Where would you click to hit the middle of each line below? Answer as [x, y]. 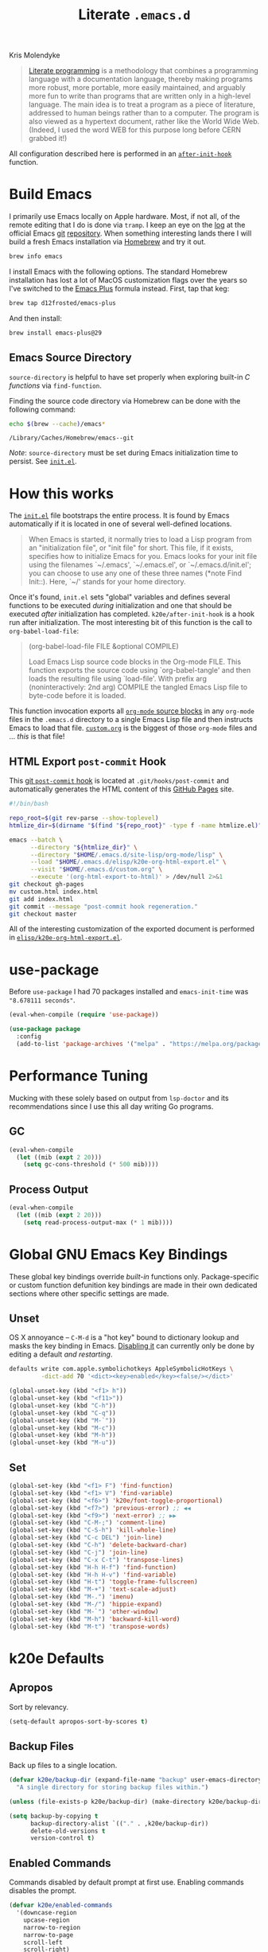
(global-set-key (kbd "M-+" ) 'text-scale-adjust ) [93, 1590]
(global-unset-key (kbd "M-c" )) [62, 1428]
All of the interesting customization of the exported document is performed [132, 929]
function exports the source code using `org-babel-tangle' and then [140, 670]
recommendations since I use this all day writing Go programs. [111, 1106]
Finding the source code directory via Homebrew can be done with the [125, 400]
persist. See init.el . [43, 461]
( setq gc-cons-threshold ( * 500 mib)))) [91, 1165]
